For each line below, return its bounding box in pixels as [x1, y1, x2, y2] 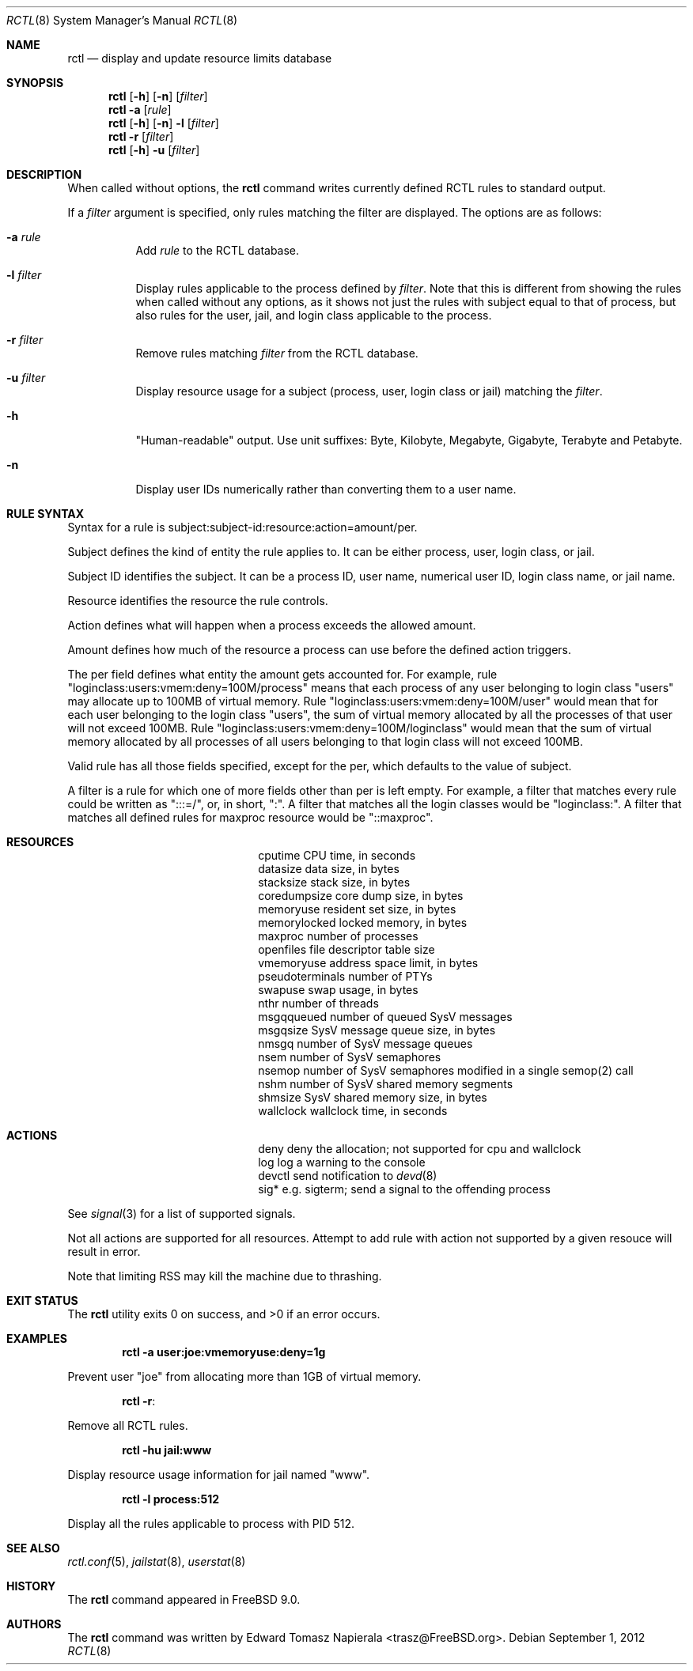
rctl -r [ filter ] [108, 130, 174, 143]
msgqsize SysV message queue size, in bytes [258, 1023, 496, 1037]
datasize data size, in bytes [258, 862, 400, 875]
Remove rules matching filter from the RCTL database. [135, 346, 418, 360]
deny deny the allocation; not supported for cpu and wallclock [258, 1142, 581, 1155]
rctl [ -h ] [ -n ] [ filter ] [108, 89, 208, 103]
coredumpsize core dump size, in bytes [258, 889, 464, 902]
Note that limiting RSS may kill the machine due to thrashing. [67, 1269, 382, 1283]
